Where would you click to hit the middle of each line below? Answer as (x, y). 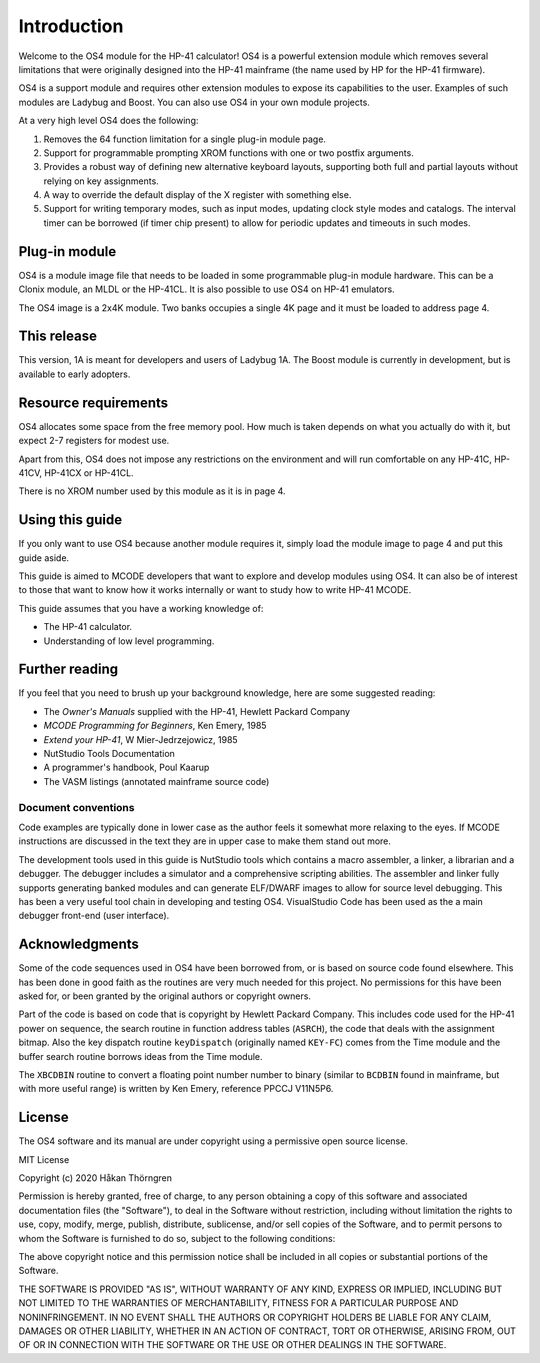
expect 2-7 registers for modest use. (94, 441)
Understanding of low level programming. (129, 641)
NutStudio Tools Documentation (109, 754)
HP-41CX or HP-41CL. (88, 472)
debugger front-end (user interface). (94, 916)
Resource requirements (93, 402)
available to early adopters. (74, 374)
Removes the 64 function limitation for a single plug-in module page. (185, 139)
